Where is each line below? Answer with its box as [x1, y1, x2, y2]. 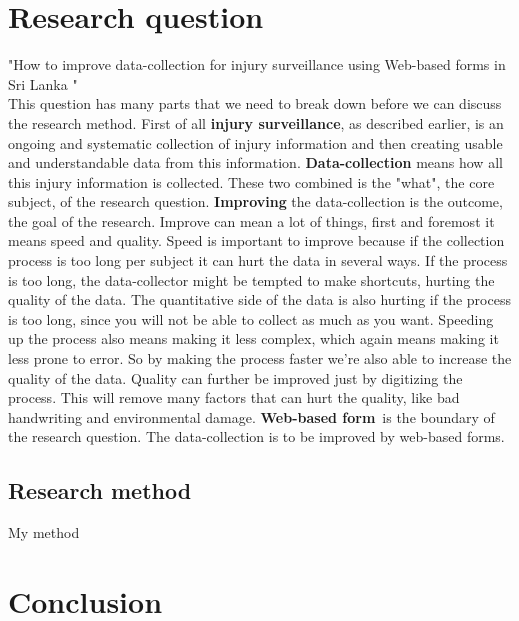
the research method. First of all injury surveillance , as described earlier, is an [8, 112, 504, 133]
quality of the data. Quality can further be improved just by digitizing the [8, 367, 463, 388]
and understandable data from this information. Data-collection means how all [8, 152, 503, 173]
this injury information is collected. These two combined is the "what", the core [8, 171, 495, 192]
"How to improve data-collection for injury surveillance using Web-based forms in [8, 54, 506, 75]
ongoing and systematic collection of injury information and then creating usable [8, 132, 503, 153]
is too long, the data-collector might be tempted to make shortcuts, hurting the [8, 269, 495, 290]
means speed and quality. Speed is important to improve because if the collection [8, 230, 505, 251]
